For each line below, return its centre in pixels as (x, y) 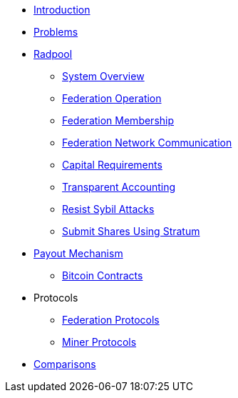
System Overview (103, 76)
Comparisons (65, 364)
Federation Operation (112, 98)
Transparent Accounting (119, 187)
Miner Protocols (99, 342)
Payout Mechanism (78, 253)
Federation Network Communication (147, 143)
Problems (56, 32)
